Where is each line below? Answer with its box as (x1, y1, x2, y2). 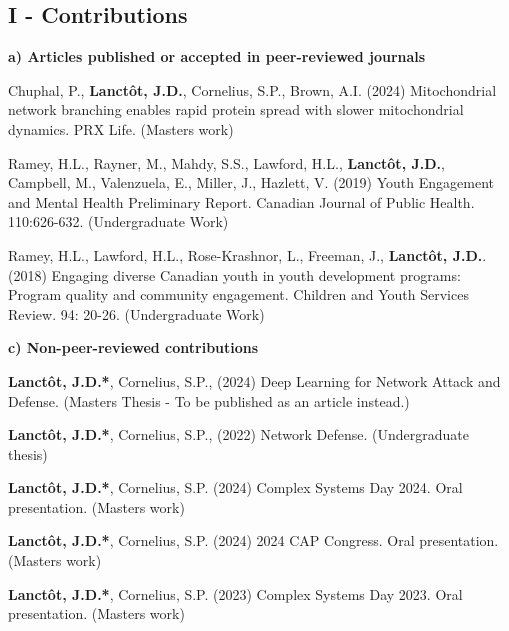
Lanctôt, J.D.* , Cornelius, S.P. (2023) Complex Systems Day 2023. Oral (8, 583, 463, 604)
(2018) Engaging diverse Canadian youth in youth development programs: (8, 264, 461, 285)
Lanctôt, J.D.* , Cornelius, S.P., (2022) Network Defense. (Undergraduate (8, 424, 469, 445)
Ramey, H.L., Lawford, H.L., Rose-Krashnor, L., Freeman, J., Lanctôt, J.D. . (8, 244, 487, 265)
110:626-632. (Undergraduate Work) (8, 211, 229, 232)
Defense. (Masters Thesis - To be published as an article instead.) (8, 390, 410, 411)
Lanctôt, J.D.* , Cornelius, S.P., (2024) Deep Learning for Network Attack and (8, 370, 501, 391)
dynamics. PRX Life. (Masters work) (8, 118, 234, 139)
